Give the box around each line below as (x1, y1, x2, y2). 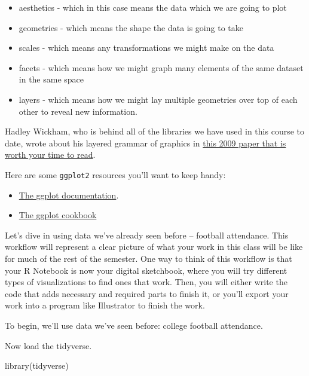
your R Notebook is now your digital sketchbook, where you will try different (5, 264, 287, 276)
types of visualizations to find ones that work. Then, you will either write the (5, 276, 287, 288)
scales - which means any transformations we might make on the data (19, 41, 274, 54)
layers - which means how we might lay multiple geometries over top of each (19, 93, 298, 105)
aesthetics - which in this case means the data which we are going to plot (19, 1, 287, 13)
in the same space (19, 73, 84, 85)
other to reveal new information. (19, 105, 137, 117)
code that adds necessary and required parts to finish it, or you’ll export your (5, 287, 289, 299)
